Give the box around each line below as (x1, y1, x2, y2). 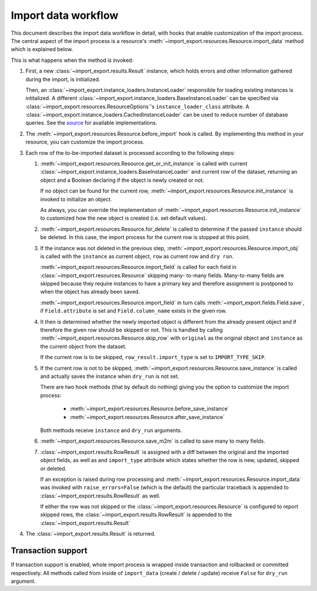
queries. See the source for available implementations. (25, 119, 158, 127)
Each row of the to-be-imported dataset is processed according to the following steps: (25, 149, 235, 156)
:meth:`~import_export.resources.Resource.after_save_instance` (69, 413, 225, 420)
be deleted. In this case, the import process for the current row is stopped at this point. (40, 234, 251, 241)
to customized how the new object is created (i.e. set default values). (40, 215, 208, 222)
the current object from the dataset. (40, 343, 127, 350)
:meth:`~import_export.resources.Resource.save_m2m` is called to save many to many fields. (40, 437, 265, 444)
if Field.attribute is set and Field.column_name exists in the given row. (40, 307, 227, 314)
